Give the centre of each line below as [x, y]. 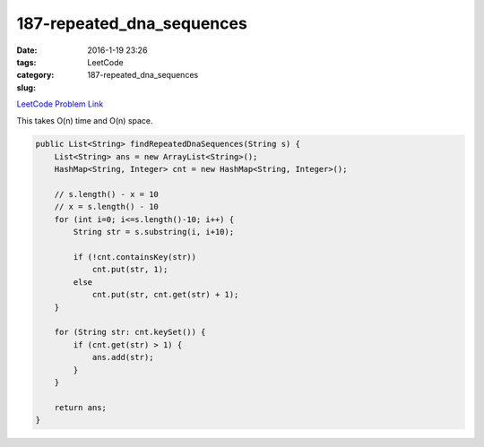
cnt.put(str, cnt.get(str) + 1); [165, 295]
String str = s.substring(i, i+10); [154, 232]
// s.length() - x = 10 [106, 194]
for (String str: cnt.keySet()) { [130, 332]
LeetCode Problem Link [60, 104]
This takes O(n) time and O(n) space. [85, 120]
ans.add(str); [123, 357]
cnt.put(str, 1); [130, 270]
